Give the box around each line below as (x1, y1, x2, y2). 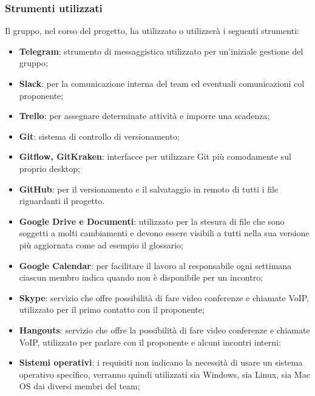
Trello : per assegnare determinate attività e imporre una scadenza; (19, 109, 270, 122)
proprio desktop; (19, 162, 80, 174)
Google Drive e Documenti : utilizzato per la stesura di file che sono (19, 214, 285, 227)
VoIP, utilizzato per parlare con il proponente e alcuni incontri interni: (19, 335, 281, 348)
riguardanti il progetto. (19, 194, 105, 207)
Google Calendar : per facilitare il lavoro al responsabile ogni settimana (19, 259, 292, 271)
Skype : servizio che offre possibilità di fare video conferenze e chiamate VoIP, (19, 291, 310, 304)
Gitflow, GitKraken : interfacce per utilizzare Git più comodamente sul (19, 150, 291, 163)
